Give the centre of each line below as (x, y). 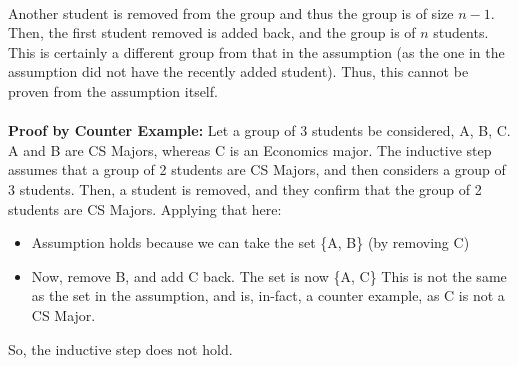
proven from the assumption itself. (113, 90)
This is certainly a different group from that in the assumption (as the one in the (256, 51)
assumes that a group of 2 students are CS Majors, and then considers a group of (257, 169)
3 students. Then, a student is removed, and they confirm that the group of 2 (245, 188)
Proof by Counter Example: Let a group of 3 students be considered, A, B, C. (259, 130)
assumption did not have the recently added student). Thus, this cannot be (238, 71)
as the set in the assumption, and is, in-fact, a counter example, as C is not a (268, 295)
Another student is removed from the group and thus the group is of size (231, 12)
